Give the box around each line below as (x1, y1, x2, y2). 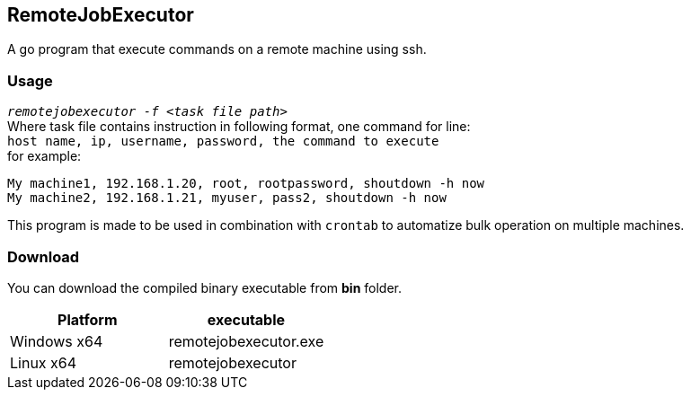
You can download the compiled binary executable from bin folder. (7, 279, 403, 296)
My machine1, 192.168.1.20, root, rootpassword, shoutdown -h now (7, 176, 485, 191)
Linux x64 (10, 353, 77, 372)
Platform (58, 310, 118, 329)
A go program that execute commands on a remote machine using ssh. (7, 41, 427, 57)
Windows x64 (10, 331, 103, 350)
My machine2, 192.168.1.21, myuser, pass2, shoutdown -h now (7, 190, 447, 206)
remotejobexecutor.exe (168, 331, 324, 350)
